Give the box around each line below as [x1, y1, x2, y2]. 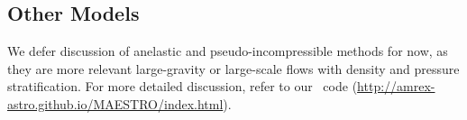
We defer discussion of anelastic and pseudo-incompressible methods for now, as [7, 42, 448, 60]
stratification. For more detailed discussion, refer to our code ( [7, 77, 358, 96]
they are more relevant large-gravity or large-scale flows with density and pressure [7, 59, 460, 78]
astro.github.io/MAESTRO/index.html [7, 94, 224, 113]
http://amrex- [357, 77, 435, 96]
